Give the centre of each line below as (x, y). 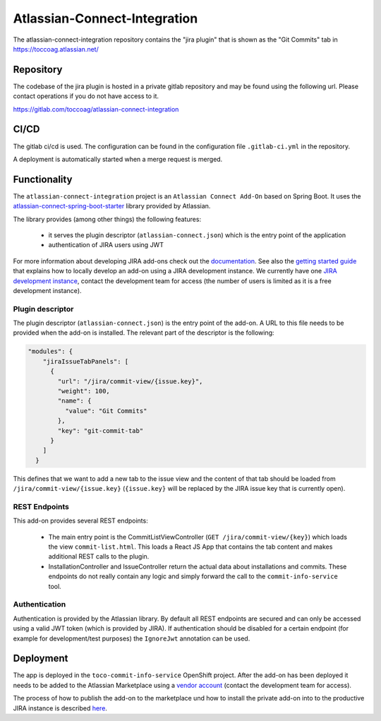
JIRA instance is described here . (60, 708)
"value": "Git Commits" (106, 411)
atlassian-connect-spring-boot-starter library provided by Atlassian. (112, 206)
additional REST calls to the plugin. (99, 556)
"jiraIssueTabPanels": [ (86, 361)
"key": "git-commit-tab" (101, 430)
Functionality (43, 179)
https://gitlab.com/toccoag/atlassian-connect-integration (96, 109)
